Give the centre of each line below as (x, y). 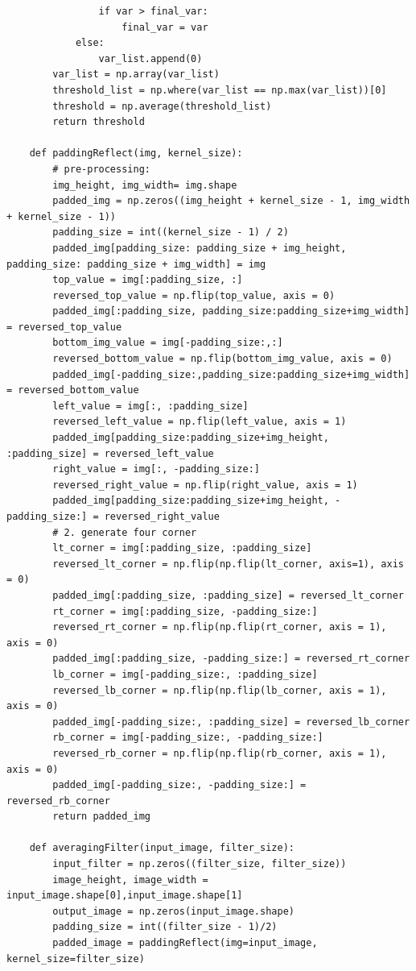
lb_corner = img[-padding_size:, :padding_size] (185, 674)
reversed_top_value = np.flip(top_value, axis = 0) (194, 295)
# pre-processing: (101, 169)
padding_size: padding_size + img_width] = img (136, 264)
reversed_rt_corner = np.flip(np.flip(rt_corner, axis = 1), (220, 627)
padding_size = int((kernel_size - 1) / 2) (171, 232)
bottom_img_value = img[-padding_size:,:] (168, 343)
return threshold (99, 122)
